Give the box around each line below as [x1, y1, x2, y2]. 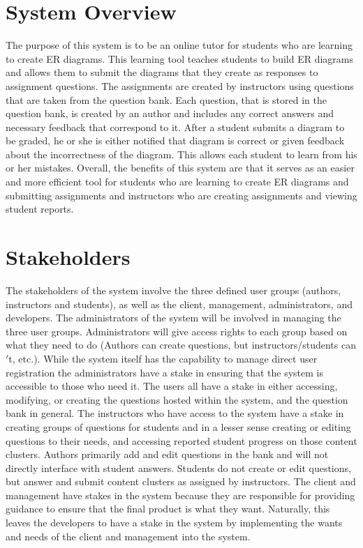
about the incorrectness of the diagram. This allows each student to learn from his [6, 146, 357, 161]
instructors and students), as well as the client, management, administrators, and [6, 296, 353, 311]
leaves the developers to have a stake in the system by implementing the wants [6, 515, 343, 530]
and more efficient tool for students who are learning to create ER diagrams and [6, 174, 349, 189]
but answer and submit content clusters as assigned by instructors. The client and [6, 474, 356, 489]
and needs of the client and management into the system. [6, 528, 251, 543]
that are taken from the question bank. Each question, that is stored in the [6, 92, 327, 107]
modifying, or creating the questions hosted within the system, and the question [6, 392, 348, 406]
